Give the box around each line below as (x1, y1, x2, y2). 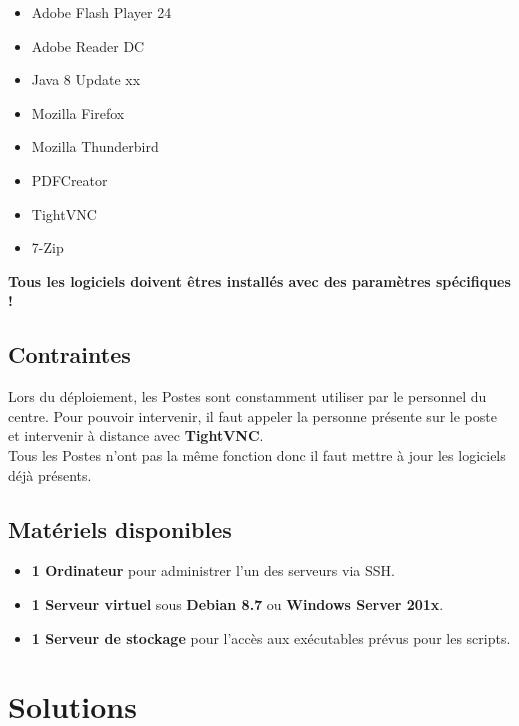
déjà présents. (8, 464, 92, 485)
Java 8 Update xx (31, 69, 141, 90)
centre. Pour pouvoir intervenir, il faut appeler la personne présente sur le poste (8, 405, 497, 426)
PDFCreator (31, 169, 108, 190)
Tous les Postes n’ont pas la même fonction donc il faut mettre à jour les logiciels (8, 444, 506, 465)
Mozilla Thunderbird (31, 136, 159, 157)
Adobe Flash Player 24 (31, 2, 172, 22)
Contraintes (8, 339, 131, 370)
